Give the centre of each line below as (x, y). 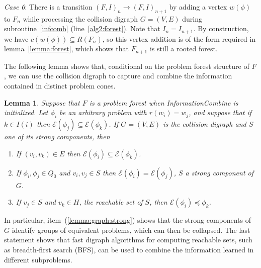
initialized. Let (26, 112)
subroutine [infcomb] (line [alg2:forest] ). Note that (82, 28)
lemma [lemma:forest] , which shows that (66, 49)
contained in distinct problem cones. (60, 86)
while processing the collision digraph (80, 18)
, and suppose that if (220, 112)
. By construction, (221, 28)
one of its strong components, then (57, 137)
